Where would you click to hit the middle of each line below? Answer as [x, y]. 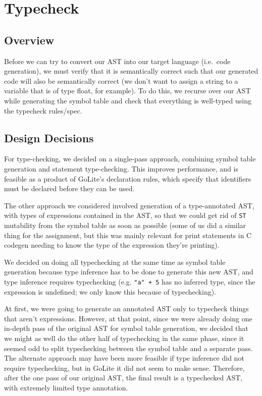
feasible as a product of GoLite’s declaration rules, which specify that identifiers [128, 178]
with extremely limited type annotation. [66, 387]
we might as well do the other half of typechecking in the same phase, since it [124, 338]
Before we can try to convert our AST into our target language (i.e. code [117, 61]
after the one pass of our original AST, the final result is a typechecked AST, [123, 378]
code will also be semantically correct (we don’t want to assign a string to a [121, 80]
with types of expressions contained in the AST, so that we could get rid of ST [125, 215]
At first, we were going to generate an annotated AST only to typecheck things [126, 308]
